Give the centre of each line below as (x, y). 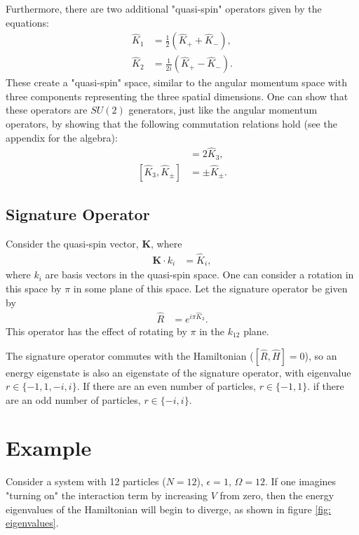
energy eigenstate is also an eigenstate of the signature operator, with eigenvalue (178, 372)
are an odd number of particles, (73, 399)
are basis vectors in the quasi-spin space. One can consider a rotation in (199, 275)
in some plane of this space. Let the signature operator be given (210, 289)
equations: (27, 22)
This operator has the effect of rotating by (96, 331)
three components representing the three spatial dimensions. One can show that (177, 96)
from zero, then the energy (277, 495)
